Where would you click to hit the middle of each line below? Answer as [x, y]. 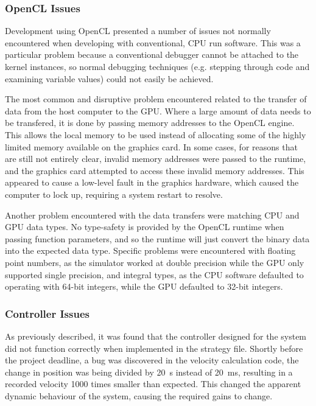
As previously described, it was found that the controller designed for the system [156, 336]
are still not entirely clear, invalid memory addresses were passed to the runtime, [156, 159]
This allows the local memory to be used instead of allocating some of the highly [156, 134]
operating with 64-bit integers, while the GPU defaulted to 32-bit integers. [144, 286]
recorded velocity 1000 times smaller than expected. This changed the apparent [153, 384]
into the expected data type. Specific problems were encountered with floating [150, 250]
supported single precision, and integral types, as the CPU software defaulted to [154, 274]
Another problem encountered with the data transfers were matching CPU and [152, 215]
